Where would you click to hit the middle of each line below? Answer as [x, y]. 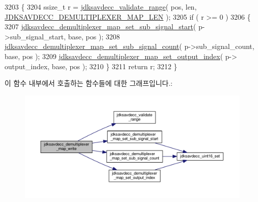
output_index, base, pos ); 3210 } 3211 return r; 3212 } [91, 66]
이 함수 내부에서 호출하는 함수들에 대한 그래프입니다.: [89, 83]
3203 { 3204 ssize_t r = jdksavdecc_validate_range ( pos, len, [101, 7]
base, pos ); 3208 [94, 36]
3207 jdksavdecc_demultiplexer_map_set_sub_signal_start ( [100, 27]
